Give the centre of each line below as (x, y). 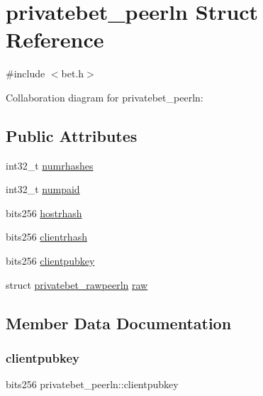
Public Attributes (72, 135)
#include (26, 73)
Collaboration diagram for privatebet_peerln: (105, 97)
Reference (55, 39)
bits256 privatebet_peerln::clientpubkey (92, 384)
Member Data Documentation (119, 323)
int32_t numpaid (43, 189)
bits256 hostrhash (44, 213)
